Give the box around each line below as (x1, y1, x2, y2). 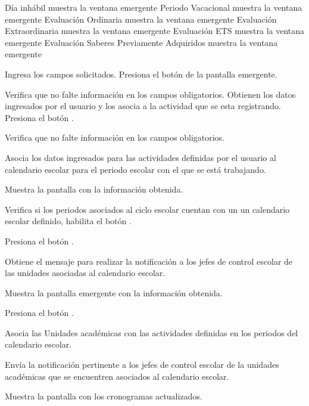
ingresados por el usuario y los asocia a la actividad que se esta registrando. (5, 100, 281, 112)
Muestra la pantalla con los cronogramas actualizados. (5, 390, 202, 402)
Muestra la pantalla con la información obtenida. (5, 183, 183, 196)
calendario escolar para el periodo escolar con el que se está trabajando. (5, 163, 266, 175)
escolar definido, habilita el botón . (5, 215, 132, 227)
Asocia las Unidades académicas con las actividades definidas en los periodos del (5, 326, 298, 339)
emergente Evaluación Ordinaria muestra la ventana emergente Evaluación (5, 13, 277, 25)
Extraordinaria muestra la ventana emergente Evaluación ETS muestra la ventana (5, 24, 305, 37)
